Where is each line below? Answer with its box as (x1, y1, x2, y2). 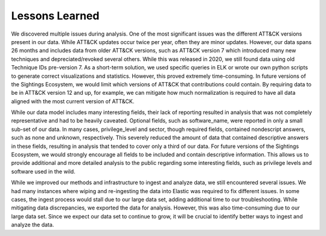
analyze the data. (11, 221, 54, 229)
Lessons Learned (11, 9, 100, 22)
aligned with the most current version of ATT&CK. (11, 97, 135, 105)
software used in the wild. (11, 168, 75, 175)
